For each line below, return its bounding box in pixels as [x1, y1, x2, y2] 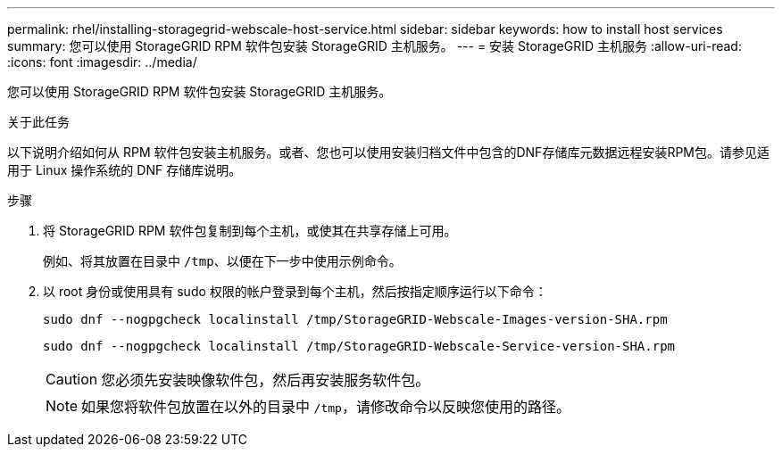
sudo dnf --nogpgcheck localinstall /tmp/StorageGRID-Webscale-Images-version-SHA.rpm [43, 312, 668, 326]
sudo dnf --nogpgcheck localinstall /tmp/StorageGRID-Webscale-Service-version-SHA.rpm [43, 339, 676, 353]
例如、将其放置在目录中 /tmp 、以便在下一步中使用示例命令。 [43, 253, 402, 268]
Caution [46, 370, 98, 388]
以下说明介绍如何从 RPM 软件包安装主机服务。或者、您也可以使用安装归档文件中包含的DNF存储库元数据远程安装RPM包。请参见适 [7, 144, 770, 160]
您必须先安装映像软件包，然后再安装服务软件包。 [101, 371, 430, 389]
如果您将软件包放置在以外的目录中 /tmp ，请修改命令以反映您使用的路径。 [81, 398, 570, 416]
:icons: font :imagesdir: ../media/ [7, 54, 197, 70]
